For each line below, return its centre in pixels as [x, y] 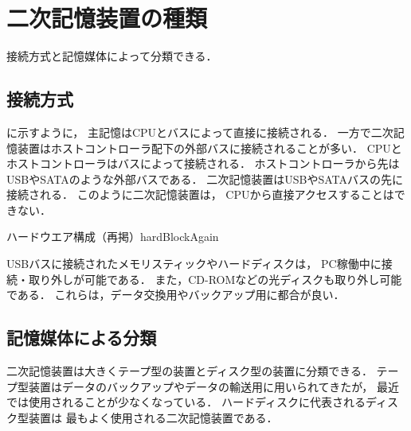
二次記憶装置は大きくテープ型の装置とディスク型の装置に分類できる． [190, 371]
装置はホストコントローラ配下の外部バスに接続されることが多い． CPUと [209, 148]
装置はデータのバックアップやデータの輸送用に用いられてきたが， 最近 [213, 386]
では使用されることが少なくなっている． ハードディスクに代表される [186, 402]
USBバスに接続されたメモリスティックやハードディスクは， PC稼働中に [194, 264]
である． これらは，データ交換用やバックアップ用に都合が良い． [176, 295]
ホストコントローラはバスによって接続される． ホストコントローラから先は [203, 163]
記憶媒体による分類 [82, 338]
